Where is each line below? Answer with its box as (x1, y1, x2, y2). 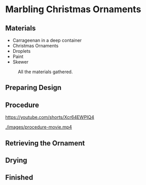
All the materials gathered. (18, 69, 73, 75)
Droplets (12, 48, 31, 54)
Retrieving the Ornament (5, 139, 85, 147)
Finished (5, 173, 33, 182)
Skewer (12, 59, 29, 65)
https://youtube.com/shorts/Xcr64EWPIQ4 (5, 114, 95, 120)
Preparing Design (5, 83, 62, 92)
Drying (5, 156, 27, 165)
